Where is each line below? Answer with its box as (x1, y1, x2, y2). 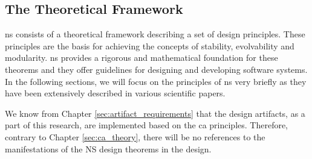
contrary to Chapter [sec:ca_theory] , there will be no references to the (5, 130, 265, 143)
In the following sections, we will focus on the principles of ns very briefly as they (5, 75, 307, 87)
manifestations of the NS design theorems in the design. (5, 142, 212, 155)
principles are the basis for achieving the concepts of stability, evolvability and (5, 39, 294, 52)
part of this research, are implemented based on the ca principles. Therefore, (5, 119, 288, 131)
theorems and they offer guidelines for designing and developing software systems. (5, 63, 308, 75)
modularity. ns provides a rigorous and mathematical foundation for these (5, 51, 278, 64)
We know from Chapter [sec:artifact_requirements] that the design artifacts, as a (5, 107, 305, 119)
